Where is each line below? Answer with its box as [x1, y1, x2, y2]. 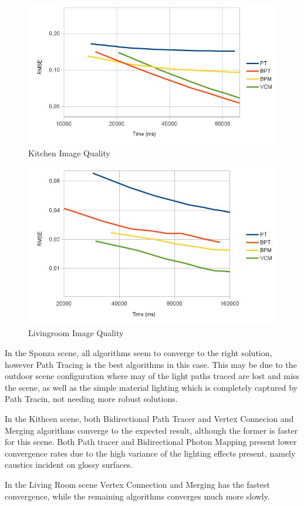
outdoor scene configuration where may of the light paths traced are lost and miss [5, 370, 299, 382]
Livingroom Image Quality [28, 327, 124, 339]
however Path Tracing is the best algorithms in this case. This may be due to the [5, 358, 297, 370]
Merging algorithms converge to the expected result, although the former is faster [5, 424, 298, 436]
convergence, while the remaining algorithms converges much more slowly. [5, 490, 270, 502]
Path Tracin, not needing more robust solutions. [5, 393, 178, 405]
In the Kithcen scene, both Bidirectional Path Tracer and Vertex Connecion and [5, 413, 294, 424]
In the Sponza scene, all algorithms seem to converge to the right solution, [5, 347, 272, 359]
